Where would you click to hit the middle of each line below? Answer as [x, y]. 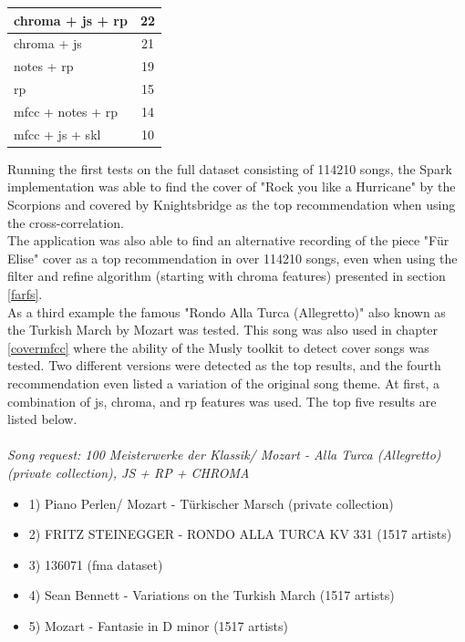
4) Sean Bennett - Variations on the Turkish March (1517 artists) [212, 595]
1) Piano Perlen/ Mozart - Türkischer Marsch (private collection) [211, 503]
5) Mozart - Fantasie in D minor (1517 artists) [159, 625]
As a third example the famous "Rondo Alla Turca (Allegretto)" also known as [227, 311]
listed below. [42, 419]
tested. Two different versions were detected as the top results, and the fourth [224, 365]
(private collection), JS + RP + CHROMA [129, 472]
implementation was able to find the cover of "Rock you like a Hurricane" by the [232, 186]
